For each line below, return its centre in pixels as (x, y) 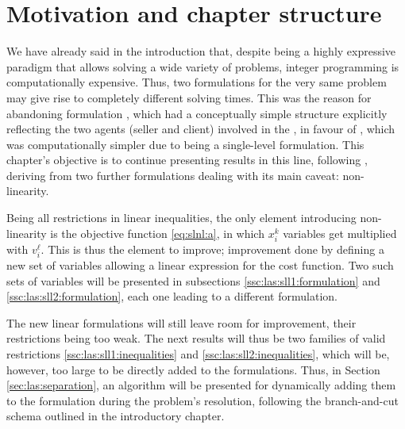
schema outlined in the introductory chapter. (116, 416)
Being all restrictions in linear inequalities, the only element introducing (181, 218)
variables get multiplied (340, 233)
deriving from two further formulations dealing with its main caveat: (173, 175)
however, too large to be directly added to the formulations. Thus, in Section (193, 369)
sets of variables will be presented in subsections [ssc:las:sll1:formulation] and (193, 280)
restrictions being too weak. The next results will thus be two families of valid (196, 338)
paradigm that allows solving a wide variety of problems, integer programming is (203, 66)
